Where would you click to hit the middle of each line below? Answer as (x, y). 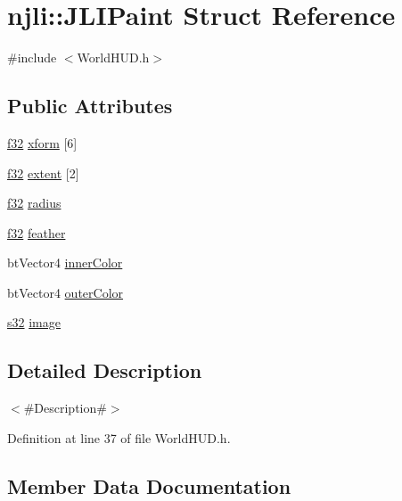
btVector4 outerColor (66, 292)
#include (32, 57)
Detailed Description (105, 370)
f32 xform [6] (42, 142)
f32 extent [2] (43, 172)
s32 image (34, 322)
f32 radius (34, 203)
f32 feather (37, 232)
